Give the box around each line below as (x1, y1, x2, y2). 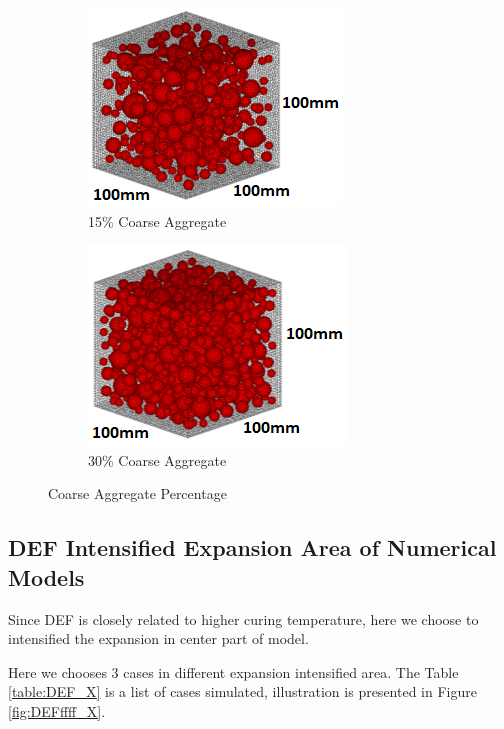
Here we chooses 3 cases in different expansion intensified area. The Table (8, 661, 459, 682)
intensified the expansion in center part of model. (8, 628, 309, 649)
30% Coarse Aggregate (88, 449, 227, 470)
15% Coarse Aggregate (88, 210, 227, 231)
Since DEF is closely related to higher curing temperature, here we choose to (8, 608, 479, 629)
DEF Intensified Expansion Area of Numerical (8, 532, 497, 563)
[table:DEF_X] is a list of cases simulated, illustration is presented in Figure (8, 681, 477, 702)
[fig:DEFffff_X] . (8, 700, 106, 721)
